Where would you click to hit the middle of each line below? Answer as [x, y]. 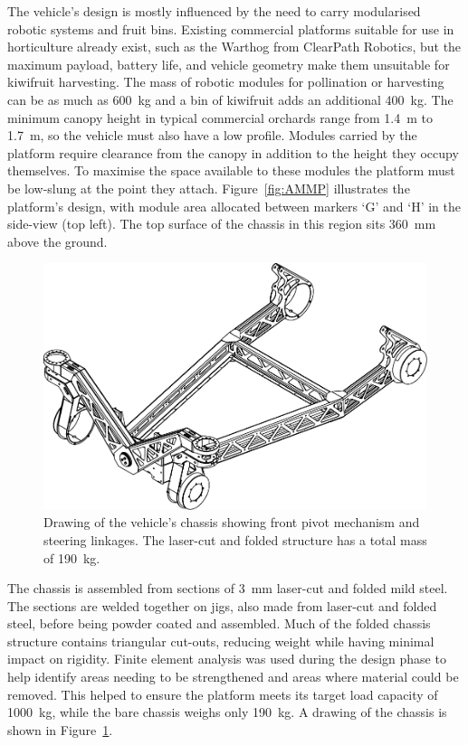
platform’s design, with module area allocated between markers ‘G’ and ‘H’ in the [234, 206]
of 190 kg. [72, 557]
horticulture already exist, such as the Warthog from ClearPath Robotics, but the [234, 47]
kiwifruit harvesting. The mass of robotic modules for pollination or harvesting [226, 82]
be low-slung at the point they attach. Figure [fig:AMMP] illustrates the [209, 188]
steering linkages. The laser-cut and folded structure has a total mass [235, 539]
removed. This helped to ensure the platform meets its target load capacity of [223, 694]
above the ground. [57, 241]
